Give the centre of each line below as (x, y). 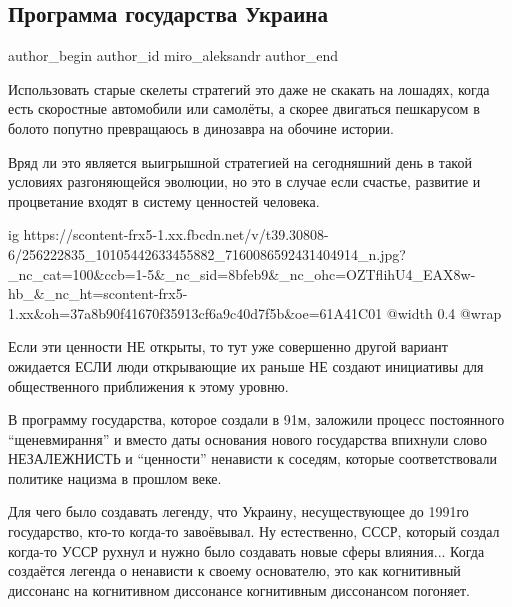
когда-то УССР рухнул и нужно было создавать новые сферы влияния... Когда (246, 550)
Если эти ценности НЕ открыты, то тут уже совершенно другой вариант (228, 346)
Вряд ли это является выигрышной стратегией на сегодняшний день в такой (240, 161)
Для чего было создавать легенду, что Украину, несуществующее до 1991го (238, 511)
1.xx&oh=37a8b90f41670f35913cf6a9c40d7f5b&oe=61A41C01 (195, 312)
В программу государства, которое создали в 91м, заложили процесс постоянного (256, 419)
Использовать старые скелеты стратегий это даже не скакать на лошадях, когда (249, 88)
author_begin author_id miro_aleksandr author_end (173, 55)
